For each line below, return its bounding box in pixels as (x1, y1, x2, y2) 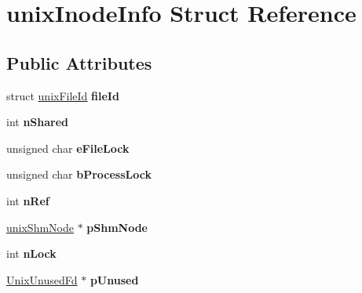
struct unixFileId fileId (6, 87, 119, 103)
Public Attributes (6, 50, 152, 74)
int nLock (6, 245, 57, 262)
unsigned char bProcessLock (6, 166, 152, 183)
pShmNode (86, 219, 148, 235)
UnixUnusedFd (6, 271, 78, 288)
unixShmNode (6, 219, 74, 235)
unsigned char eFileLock (6, 139, 130, 156)
